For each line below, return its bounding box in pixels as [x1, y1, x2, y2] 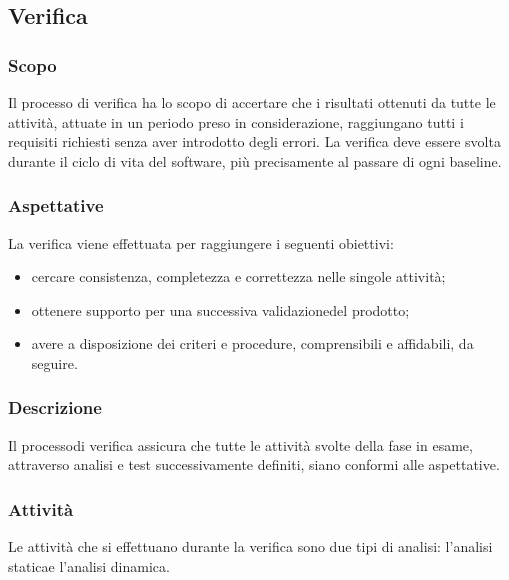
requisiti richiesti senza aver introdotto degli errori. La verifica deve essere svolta [8, 131, 501, 152]
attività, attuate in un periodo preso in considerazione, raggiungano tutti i [8, 111, 464, 132]
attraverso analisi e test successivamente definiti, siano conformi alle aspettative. [8, 454, 500, 475]
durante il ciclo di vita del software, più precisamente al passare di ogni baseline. [8, 150, 502, 171]
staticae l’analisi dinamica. [8, 555, 170, 576]
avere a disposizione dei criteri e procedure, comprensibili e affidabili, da [31, 333, 474, 354]
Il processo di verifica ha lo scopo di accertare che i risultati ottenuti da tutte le [8, 92, 496, 112]
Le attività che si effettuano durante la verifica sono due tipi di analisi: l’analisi [8, 536, 493, 557]
